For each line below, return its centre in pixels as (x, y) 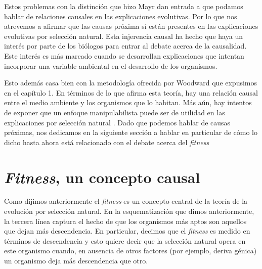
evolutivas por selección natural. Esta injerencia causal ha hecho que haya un (123, 36)
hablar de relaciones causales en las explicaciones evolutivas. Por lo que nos (121, 16)
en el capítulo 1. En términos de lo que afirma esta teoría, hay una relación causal (131, 92)
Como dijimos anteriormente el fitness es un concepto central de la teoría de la (126, 201)
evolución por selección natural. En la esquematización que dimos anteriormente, (129, 211)
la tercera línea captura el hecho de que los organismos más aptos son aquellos (125, 221)
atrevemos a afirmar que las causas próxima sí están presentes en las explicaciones (131, 26)
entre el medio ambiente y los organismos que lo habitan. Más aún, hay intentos (128, 102)
